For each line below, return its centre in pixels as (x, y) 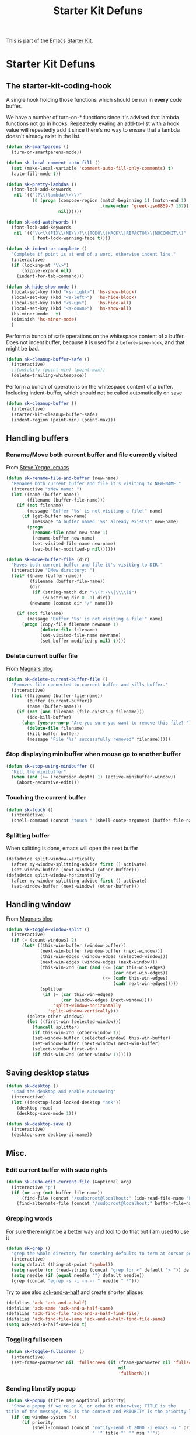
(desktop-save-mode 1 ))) (47, 1113)
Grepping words (29, 1218)
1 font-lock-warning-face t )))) (71, 238)
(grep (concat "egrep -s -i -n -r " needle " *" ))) (76, 1281)
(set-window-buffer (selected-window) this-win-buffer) (101, 1038)
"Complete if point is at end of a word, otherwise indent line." (94, 255)
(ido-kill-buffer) (49, 717)
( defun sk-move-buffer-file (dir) (48, 559)
